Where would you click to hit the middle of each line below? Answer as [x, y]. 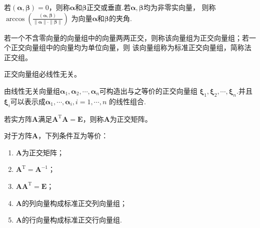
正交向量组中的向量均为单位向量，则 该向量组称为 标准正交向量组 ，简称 [127, 47]
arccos [15, 19]
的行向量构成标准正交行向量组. [72, 220]
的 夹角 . [120, 18]
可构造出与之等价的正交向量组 [148, 90]
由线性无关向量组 [32, 90]
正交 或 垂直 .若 [109, 7]
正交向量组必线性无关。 [42, 74]
